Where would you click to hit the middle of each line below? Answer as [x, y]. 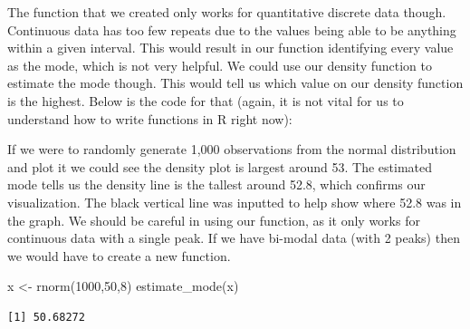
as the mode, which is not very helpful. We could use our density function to [220, 65]
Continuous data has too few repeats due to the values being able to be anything [232, 29]
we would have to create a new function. [119, 255]
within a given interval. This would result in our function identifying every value [230, 48]
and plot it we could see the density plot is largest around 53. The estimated [220, 166]
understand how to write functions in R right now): [150, 118]
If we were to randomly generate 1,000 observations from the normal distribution [232, 149]
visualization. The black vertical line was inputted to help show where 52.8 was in [235, 202]
